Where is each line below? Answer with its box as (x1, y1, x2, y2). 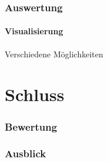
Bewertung (5, 119, 58, 134)
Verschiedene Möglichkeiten (5, 47, 103, 60)
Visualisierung (5, 25, 63, 37)
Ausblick (5, 146, 46, 161)
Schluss (5, 82, 65, 106)
